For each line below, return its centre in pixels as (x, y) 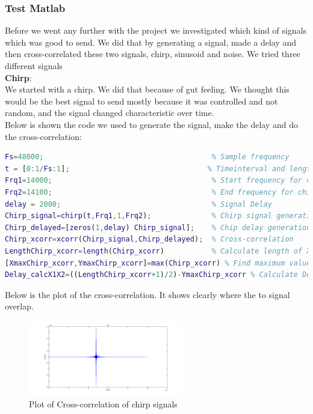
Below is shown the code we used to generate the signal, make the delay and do (151, 124)
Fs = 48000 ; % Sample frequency (147, 157)
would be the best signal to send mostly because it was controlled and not (141, 101)
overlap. (19, 306)
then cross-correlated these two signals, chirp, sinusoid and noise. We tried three (153, 54)
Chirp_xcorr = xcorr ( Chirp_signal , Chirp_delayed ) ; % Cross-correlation (149, 239)
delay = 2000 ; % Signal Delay (138, 204)
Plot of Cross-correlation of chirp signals (103, 403)
